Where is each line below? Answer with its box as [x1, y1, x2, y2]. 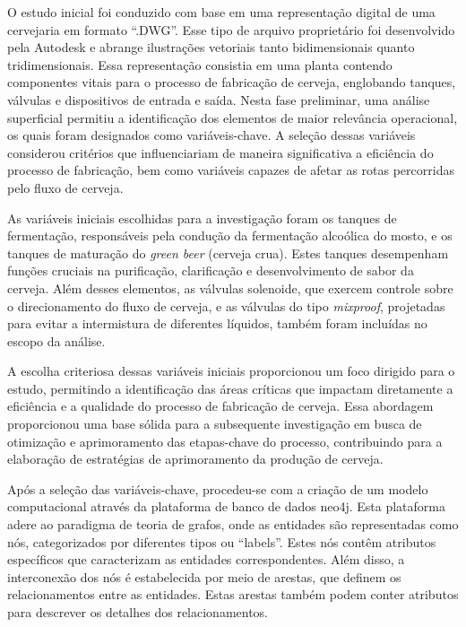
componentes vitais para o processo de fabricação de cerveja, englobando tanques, [7, 73, 456, 91]
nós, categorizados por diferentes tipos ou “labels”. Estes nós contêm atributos [7, 532, 436, 551]
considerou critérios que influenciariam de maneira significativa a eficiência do [7, 143, 434, 161]
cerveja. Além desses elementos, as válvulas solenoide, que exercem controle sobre [7, 278, 453, 297]
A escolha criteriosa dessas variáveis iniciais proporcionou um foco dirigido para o [7, 361, 455, 380]
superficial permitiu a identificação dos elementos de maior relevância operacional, [7, 108, 458, 126]
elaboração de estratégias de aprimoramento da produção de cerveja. [7, 449, 384, 468]
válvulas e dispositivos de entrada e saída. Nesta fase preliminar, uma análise [7, 90, 430, 109]
